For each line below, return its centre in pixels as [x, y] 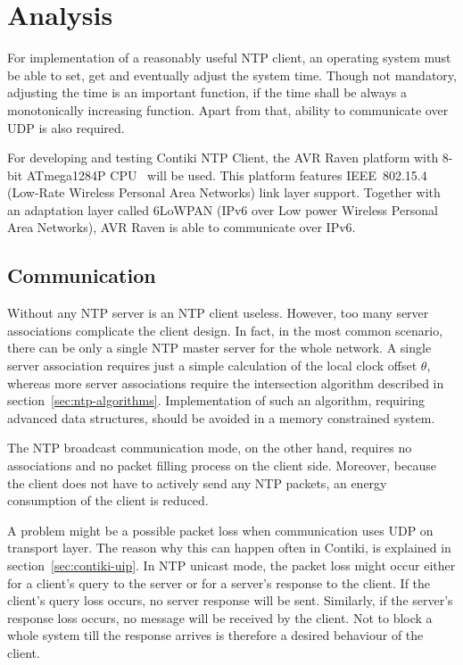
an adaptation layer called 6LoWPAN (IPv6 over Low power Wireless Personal [223, 209]
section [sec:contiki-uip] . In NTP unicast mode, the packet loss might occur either [231, 565]
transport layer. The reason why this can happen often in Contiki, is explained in [229, 548]
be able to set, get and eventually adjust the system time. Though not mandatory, [232, 75]
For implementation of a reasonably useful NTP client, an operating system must [229, 58]
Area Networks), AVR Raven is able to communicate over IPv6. [182, 227]
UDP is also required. [66, 127]
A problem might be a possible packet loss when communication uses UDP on [220, 530]
